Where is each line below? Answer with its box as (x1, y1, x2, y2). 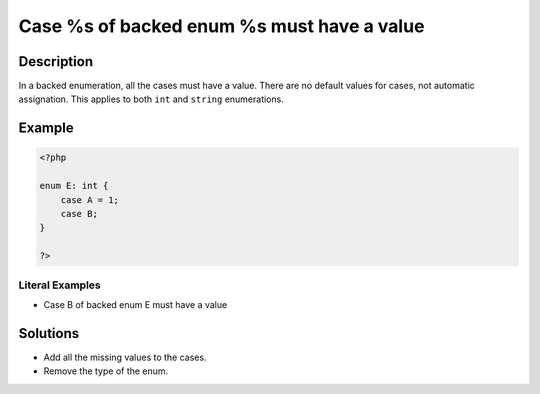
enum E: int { (39, 180, 109, 192)
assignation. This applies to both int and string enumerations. (18, 93, 284, 105)
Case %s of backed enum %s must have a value (18, 15, 425, 37)
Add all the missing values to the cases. (43, 351, 207, 363)
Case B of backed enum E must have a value (43, 298, 228, 310)
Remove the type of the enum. (43, 365, 169, 377)
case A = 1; (60, 194, 120, 205)
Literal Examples (18, 278, 101, 292)
